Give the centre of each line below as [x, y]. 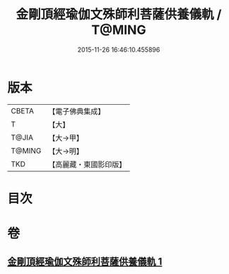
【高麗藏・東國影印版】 [87, 164]
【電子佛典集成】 [77, 111]
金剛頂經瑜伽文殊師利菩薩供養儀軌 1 [85, 262]
